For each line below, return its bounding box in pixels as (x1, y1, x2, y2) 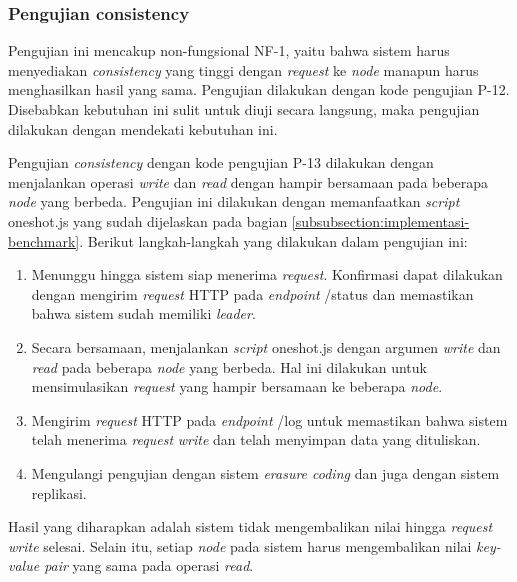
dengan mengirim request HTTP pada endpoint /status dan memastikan (31, 283, 474, 304)
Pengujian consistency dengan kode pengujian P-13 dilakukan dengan (8, 152, 434, 173)
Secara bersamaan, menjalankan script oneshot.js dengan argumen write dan (31, 336, 501, 357)
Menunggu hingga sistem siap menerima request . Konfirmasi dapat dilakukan (31, 264, 503, 285)
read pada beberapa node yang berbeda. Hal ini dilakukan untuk (31, 356, 427, 377)
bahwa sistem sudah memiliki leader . (31, 303, 256, 324)
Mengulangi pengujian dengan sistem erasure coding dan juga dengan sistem (31, 462, 500, 483)
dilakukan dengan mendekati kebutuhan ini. (8, 118, 278, 139)
